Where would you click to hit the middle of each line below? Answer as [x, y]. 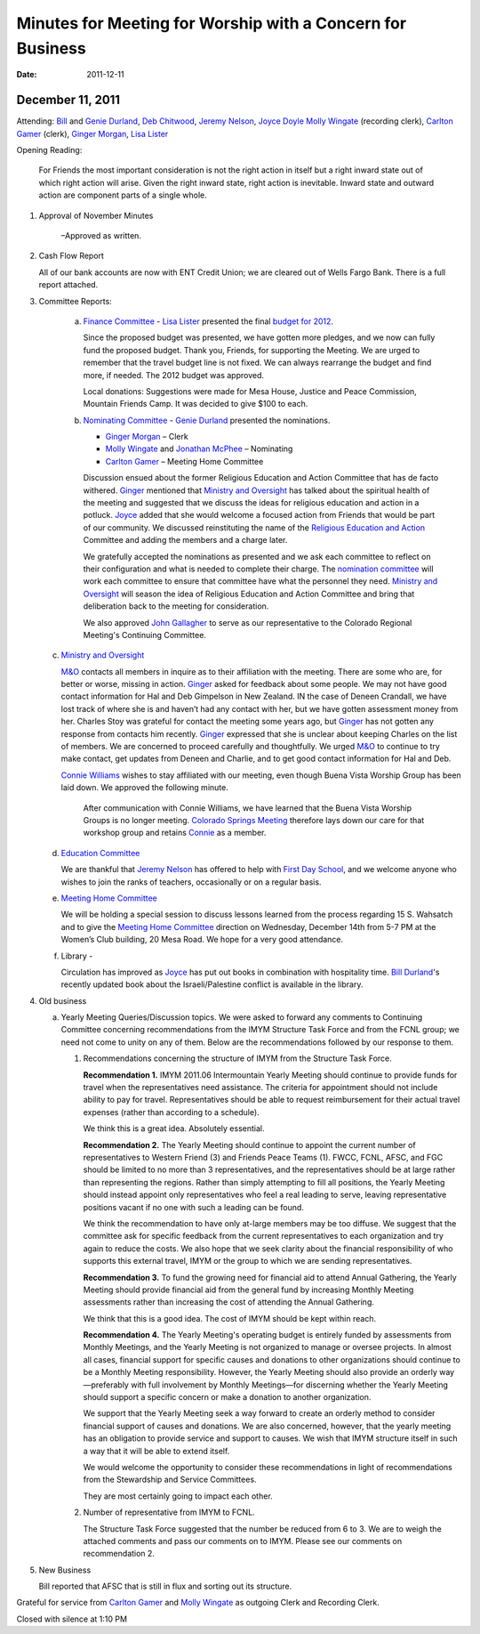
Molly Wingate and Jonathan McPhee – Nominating [199, 449]
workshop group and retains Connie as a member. [175, 833]
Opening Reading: [49, 150]
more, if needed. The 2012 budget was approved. [174, 375]
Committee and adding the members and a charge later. [185, 540]
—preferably [106, 1385]
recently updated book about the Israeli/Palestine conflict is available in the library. [212, 984]
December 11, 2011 [68, 100]
